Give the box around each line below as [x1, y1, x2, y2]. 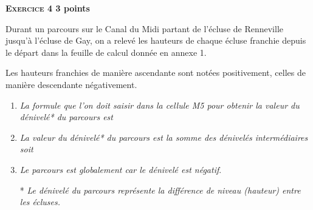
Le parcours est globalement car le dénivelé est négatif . [19, 163, 222, 175]
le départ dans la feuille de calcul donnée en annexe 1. [5, 46, 207, 58]
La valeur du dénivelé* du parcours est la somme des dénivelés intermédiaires [19, 130, 308, 143]
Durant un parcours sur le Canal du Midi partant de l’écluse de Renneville [5, 22, 284, 35]
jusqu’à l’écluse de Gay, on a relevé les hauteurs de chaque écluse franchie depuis [5, 34, 306, 47]
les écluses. [19, 195, 61, 208]
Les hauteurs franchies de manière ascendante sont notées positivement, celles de [5, 66, 306, 79]
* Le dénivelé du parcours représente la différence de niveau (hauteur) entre [19, 183, 301, 196]
